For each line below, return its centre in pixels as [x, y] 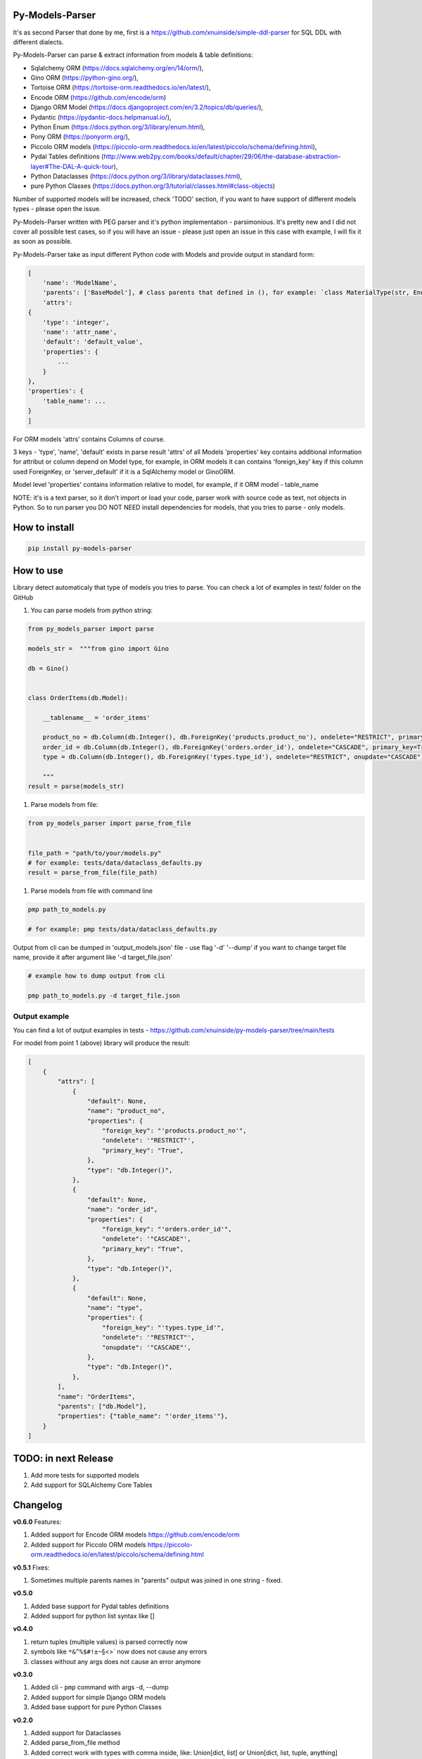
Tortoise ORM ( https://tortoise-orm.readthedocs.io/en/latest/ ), [121, 87]
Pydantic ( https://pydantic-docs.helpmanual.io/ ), [101, 117]
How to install [44, 527]
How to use [38, 571]
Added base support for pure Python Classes [96, 1707]
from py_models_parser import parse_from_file [109, 824]
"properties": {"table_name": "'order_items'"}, [143, 1416]
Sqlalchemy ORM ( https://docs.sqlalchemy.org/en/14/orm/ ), [117, 68]
